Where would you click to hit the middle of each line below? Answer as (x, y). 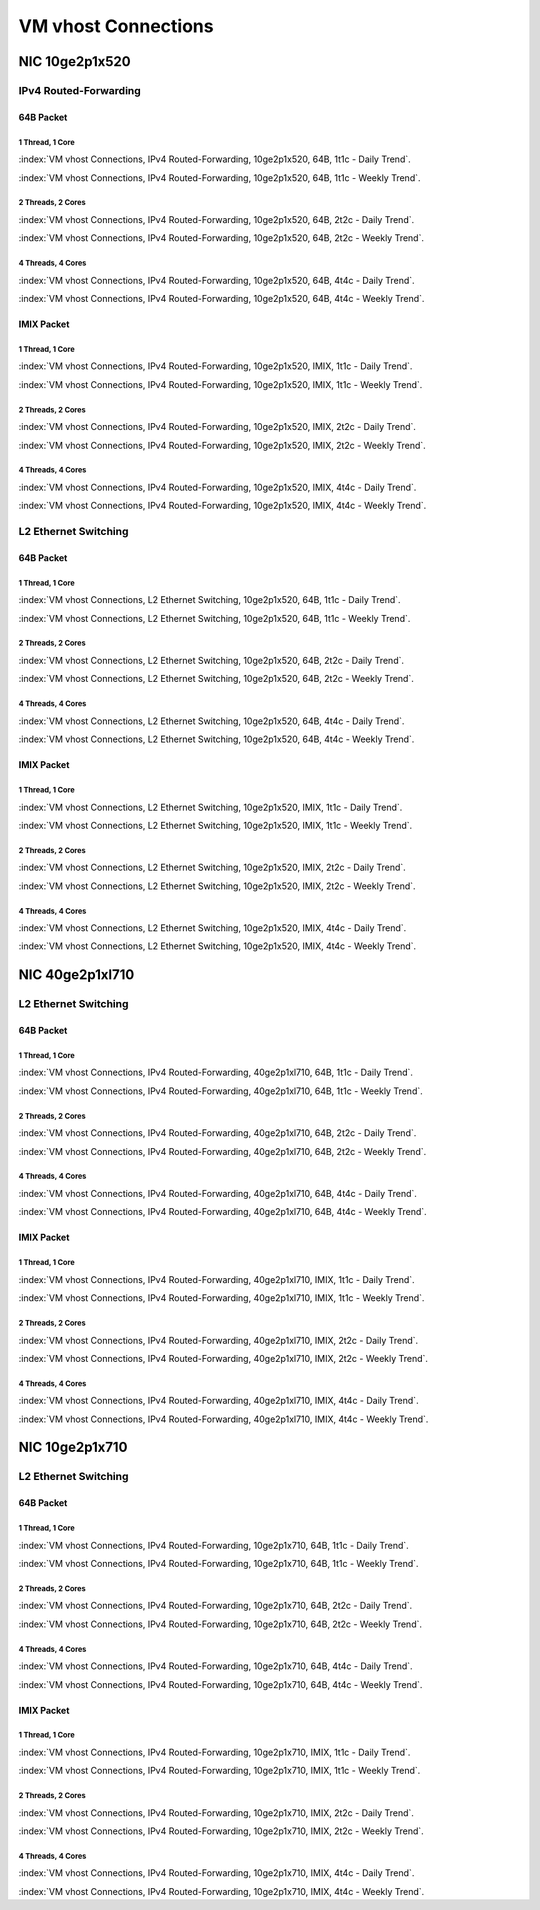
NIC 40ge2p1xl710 (76, 975)
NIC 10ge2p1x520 (74, 61)
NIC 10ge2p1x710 (73, 1447)
